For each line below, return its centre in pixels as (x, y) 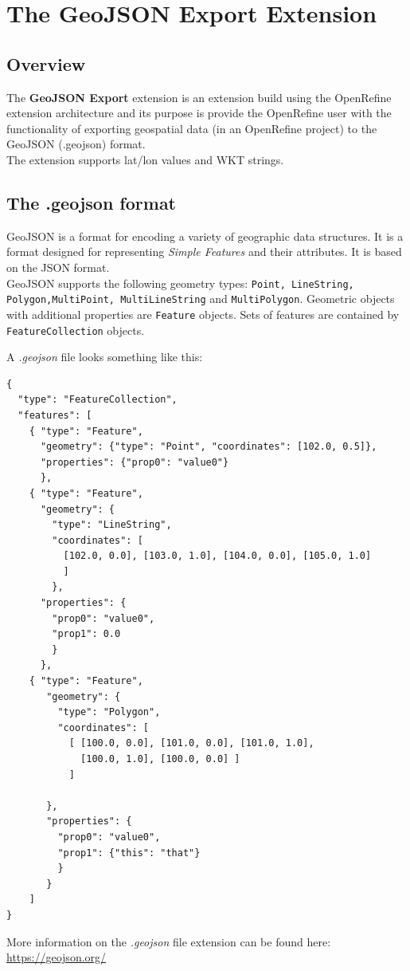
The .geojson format (92, 202)
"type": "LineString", (112, 525)
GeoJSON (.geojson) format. (76, 144)
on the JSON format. (58, 267)
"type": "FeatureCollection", (98, 400)
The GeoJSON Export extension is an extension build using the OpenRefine (199, 97)
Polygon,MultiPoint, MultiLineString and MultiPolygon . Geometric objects (201, 299)
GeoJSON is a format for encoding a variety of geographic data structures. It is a (205, 236)
